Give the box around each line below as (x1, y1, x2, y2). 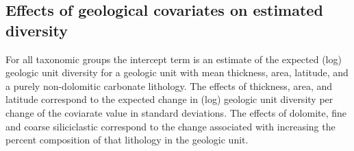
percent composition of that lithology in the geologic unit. (5, 132, 249, 147)
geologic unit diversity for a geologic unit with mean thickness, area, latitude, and (5, 65, 349, 80)
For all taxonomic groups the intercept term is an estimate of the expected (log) (5, 51, 342, 66)
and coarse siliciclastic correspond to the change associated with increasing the (5, 119, 336, 133)
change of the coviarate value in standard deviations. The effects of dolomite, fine (5, 105, 347, 119)
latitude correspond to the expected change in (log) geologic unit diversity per (5, 92, 333, 106)
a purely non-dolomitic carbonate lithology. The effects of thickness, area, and (5, 78, 333, 93)
